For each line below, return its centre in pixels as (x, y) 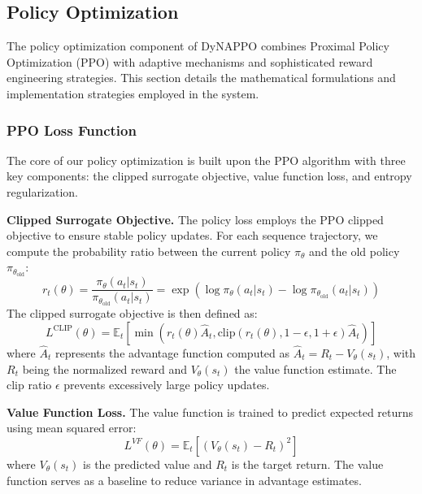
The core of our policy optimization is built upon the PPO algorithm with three (206, 160)
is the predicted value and (148, 464)
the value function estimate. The (315, 368)
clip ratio (29, 385)
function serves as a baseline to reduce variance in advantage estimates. (184, 480)
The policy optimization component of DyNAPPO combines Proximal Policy (198, 46)
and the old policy (355, 251)
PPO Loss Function (72, 130)
